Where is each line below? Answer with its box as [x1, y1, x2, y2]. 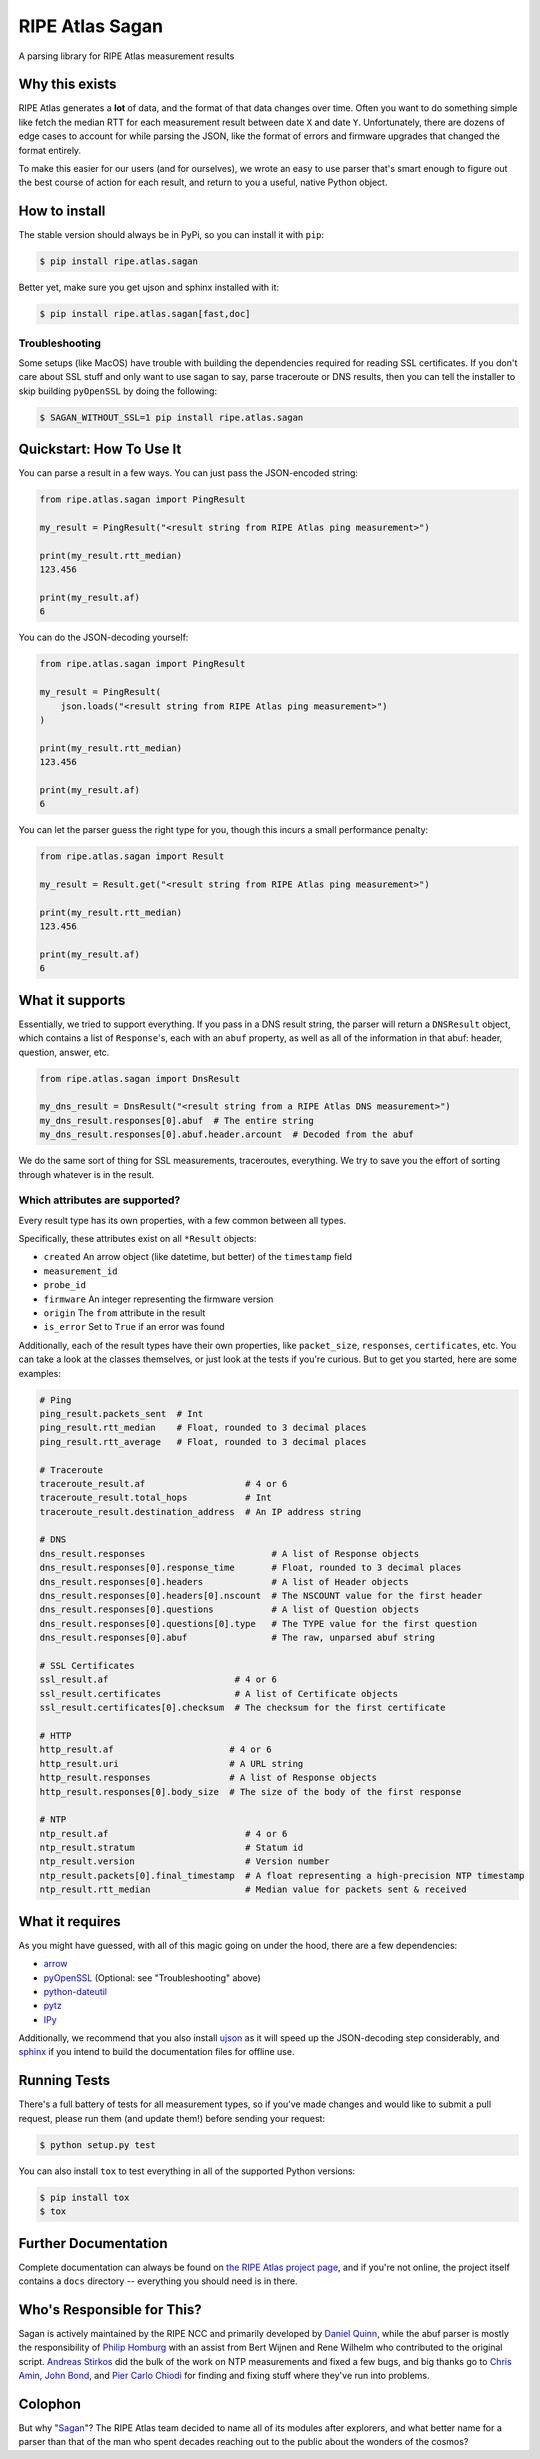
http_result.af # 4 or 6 [39, 1744, 272, 1755]
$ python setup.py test [39, 2139, 157, 2150]
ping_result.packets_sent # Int [39, 1408, 204, 1419]
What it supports [18, 991, 126, 1009]
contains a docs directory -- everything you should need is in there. [18, 2275, 299, 2287]
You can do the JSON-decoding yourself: [18, 631, 189, 644]
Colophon [18, 2395, 82, 2412]
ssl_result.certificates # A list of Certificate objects [39, 1688, 399, 1699]
